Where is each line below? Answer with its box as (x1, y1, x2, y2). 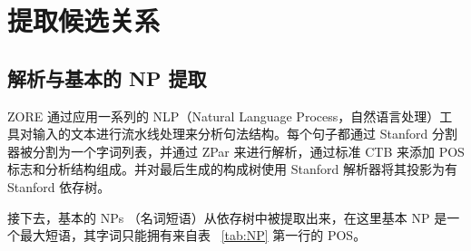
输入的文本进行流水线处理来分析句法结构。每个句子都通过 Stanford (32, 124, 428, 143)
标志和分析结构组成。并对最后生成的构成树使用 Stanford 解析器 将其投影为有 (7, 159, 457, 179)
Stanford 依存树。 (7, 177, 111, 196)
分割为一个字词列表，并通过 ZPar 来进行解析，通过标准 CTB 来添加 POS (32, 141, 465, 160)
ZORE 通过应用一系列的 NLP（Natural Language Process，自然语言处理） (7, 106, 440, 125)
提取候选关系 (7, 2, 161, 39)
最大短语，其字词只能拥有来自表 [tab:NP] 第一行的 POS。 (19, 226, 367, 245)
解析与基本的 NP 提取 (7, 63, 207, 92)
